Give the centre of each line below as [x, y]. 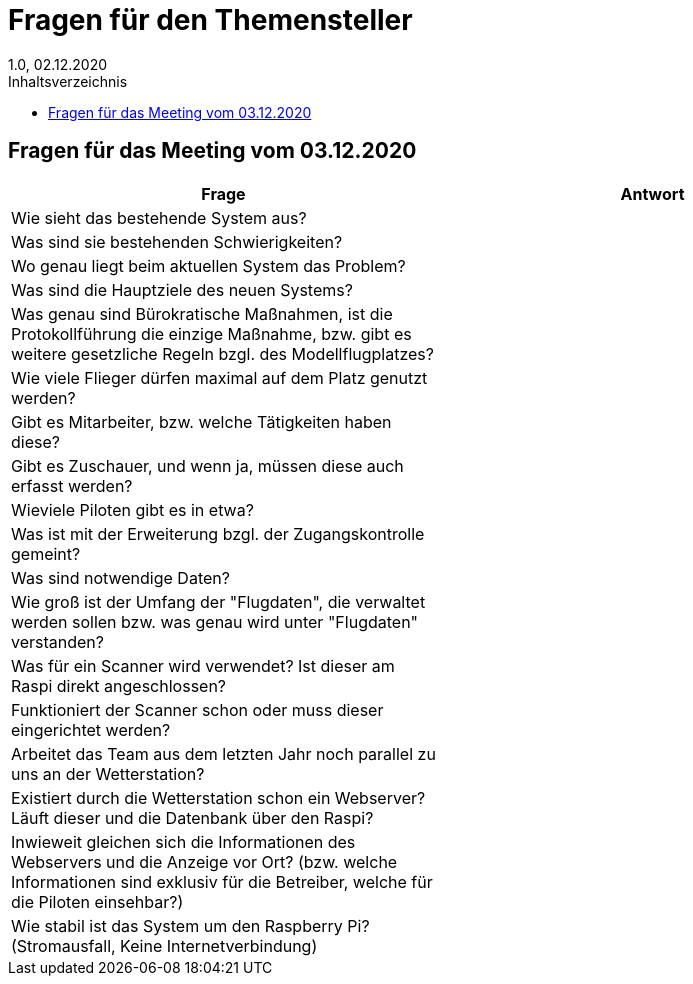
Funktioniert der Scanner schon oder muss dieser [197, 709]
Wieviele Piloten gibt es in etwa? [132, 509]
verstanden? [57, 641]
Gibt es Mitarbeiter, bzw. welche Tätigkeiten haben [201, 421]
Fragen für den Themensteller [210, 20]
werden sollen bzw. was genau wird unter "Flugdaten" [215, 621]
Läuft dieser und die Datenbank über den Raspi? [192, 817]
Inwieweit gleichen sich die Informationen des [183, 841]
